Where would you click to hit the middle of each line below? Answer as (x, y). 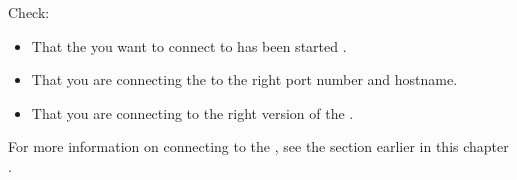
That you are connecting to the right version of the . (192, 112)
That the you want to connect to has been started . (189, 45)
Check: (29, 12)
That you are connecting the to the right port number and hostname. (244, 79)
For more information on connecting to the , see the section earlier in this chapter (258, 146)
